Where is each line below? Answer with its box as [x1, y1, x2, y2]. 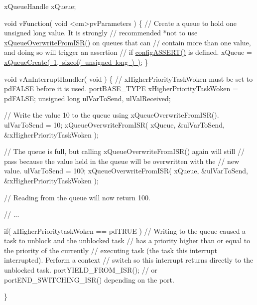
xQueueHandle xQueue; [4, 1, 76, 11]
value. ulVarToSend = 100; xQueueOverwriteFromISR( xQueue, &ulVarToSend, [4, 165, 248, 176]
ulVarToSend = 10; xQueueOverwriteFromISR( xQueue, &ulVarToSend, [4, 119, 225, 130]
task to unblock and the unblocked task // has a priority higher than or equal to [4, 235, 251, 246]
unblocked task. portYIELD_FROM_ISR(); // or [4, 265, 157, 275]
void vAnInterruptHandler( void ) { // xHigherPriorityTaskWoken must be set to [4, 73, 253, 84]
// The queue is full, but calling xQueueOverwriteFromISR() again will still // [4, 146, 245, 156]
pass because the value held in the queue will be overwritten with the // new [4, 155, 239, 166]
